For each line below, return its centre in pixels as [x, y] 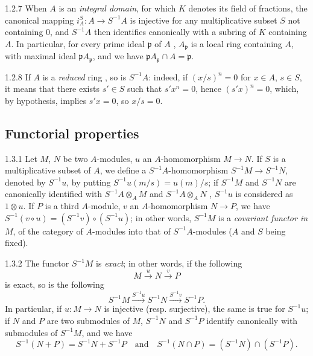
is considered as [264, 194]
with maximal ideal [40, 56]
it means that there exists [52, 89]
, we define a [123, 170]
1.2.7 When [26, 8]
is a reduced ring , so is [84, 76]
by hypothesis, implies [46, 100]
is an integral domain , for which [117, 8]
